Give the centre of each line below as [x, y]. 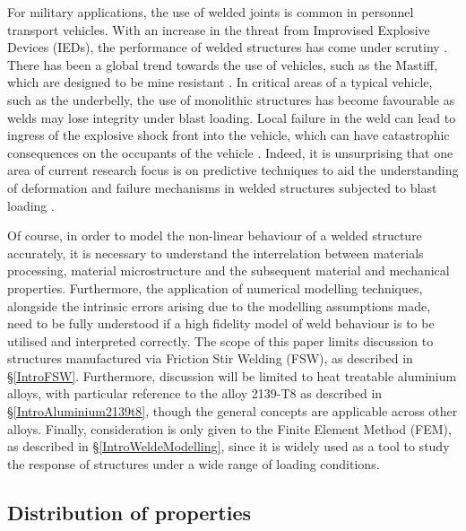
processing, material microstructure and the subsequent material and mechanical [229, 270]
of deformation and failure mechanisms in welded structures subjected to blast [222, 187]
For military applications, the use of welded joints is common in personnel [211, 12]
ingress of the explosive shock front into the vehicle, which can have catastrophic [229, 135]
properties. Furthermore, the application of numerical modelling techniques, [215, 287]
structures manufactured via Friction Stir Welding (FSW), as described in [210, 358]
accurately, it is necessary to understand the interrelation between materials [216, 252]
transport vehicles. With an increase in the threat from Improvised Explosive [219, 29]
